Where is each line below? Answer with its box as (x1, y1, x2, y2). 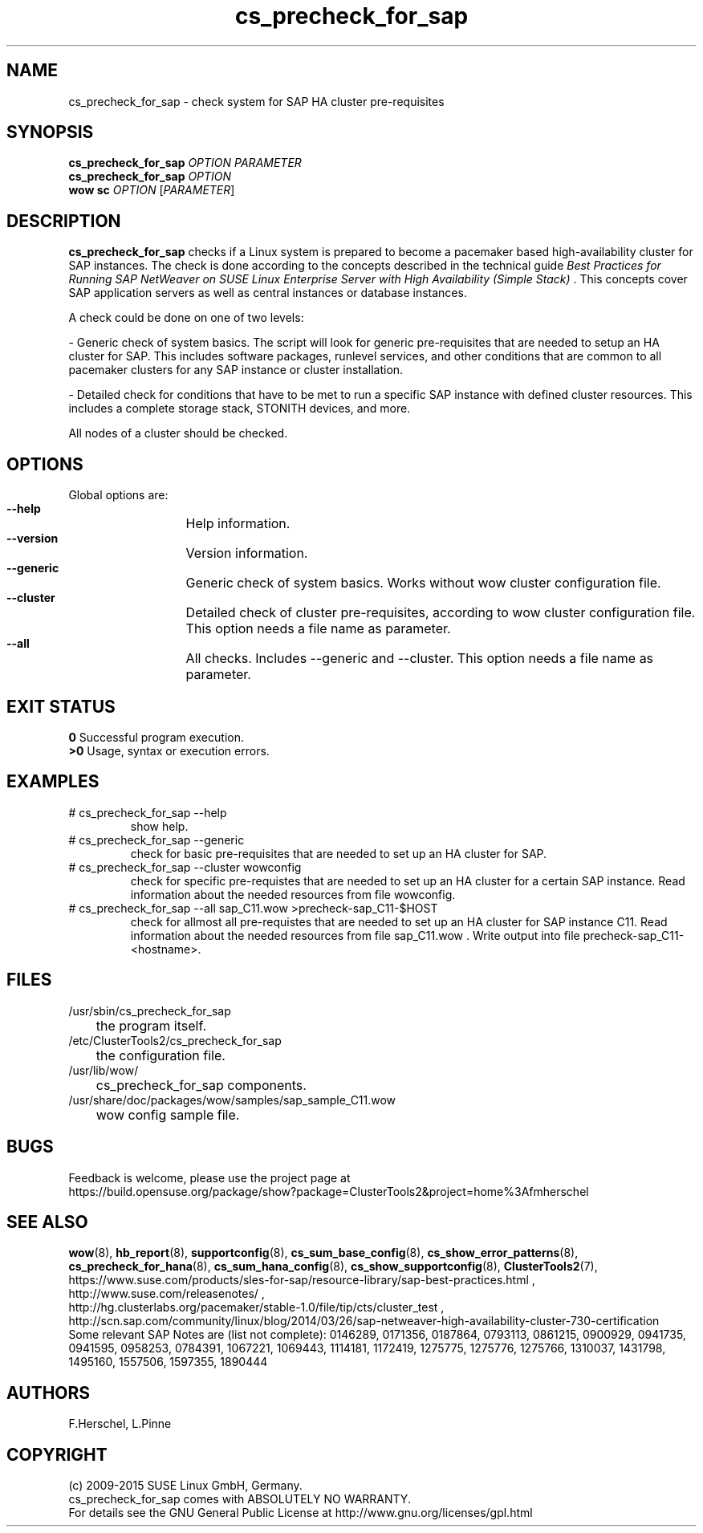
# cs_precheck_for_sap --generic (68, 832, 245, 847)
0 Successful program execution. (68, 730, 244, 744)
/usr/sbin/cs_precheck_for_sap (68, 1003, 231, 1018)
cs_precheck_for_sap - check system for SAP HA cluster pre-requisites (68, 94, 445, 108)
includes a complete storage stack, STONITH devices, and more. (68, 401, 411, 416)
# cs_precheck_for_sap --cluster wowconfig (68, 860, 302, 874)
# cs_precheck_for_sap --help (68, 805, 227, 819)
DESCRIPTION (6, 210, 121, 231)
